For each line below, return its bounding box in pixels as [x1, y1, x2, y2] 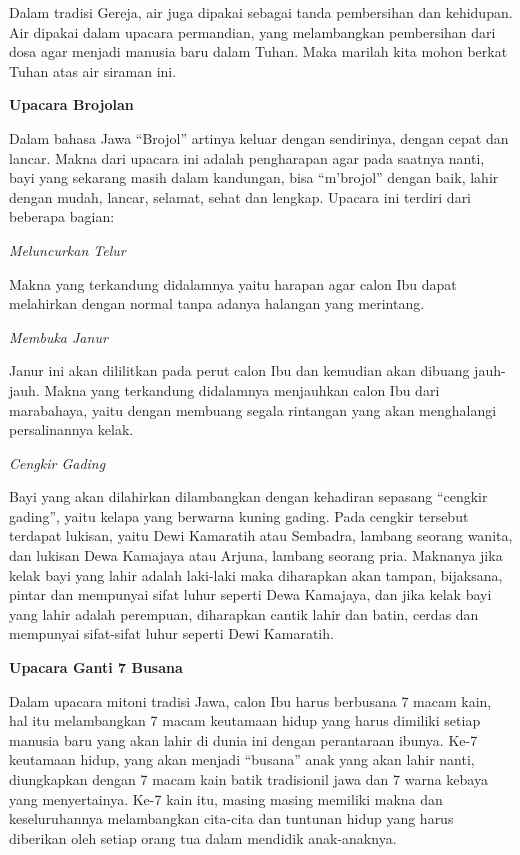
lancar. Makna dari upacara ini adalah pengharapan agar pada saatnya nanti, [9, 147, 485, 168]
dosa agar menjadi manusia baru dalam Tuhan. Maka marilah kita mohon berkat [9, 41, 508, 62]
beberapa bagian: [9, 206, 115, 227]
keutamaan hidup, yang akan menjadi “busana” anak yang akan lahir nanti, [9, 749, 475, 770]
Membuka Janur [9, 326, 108, 347]
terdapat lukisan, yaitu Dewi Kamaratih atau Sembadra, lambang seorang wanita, [9, 525, 513, 546]
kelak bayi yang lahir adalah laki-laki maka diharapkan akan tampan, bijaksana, [9, 564, 503, 585]
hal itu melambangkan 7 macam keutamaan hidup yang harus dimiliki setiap [9, 710, 481, 731]
